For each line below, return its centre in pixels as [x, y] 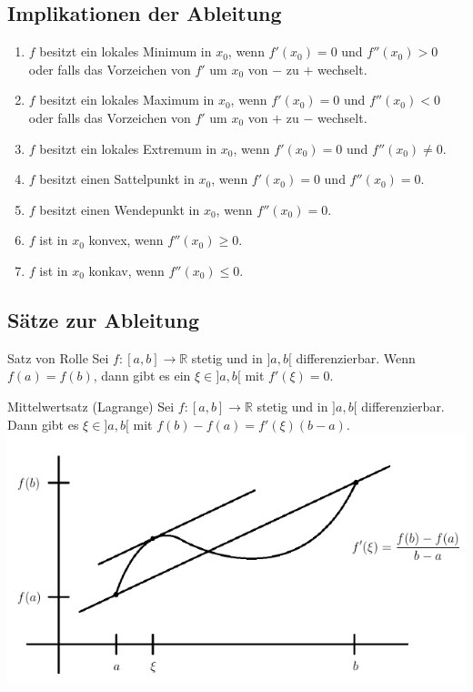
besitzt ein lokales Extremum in [128, 148]
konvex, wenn [126, 240]
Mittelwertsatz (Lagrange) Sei [91, 406]
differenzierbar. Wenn [356, 357]
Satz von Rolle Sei [58, 357]
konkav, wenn [126, 270]
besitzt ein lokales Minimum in [126, 51]
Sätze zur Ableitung [103, 319]
